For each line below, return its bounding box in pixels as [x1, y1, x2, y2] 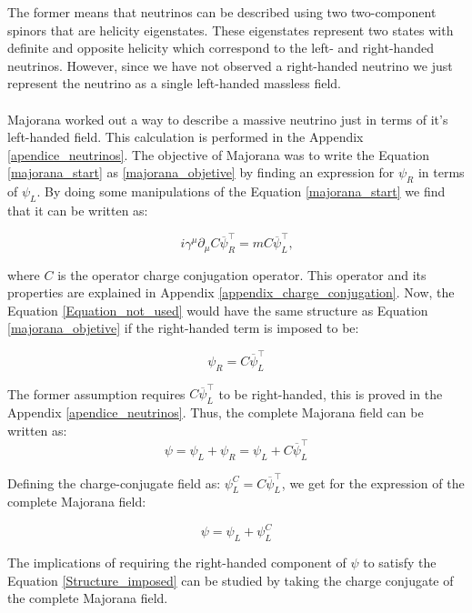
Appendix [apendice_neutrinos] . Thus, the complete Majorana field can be [7, 403, 424, 422]
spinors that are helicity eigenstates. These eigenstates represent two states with [7, 20, 454, 39]
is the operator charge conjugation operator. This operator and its [57, 265, 427, 284]
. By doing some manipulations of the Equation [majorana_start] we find [36, 182, 446, 201]
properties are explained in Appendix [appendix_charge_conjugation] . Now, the [7, 283, 455, 302]
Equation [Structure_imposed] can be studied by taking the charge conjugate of [7, 570, 454, 589]
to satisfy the [363, 553, 437, 572]
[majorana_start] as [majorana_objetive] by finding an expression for [7, 163, 395, 182]
